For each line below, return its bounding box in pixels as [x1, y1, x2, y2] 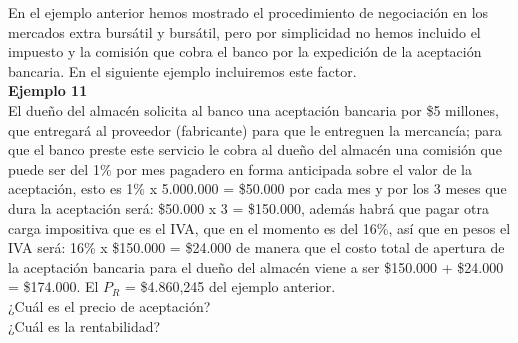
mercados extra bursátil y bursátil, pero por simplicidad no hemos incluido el [8, 21, 481, 42]
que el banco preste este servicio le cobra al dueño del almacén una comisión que [8, 139, 502, 160]
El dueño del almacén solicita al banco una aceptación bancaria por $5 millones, [8, 99, 499, 120]
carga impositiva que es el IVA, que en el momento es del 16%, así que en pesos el [8, 217, 511, 238]
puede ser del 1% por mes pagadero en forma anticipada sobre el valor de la [8, 158, 472, 179]
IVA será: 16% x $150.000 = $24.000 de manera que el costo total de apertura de [8, 237, 505, 258]
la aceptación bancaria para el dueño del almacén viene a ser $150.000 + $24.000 [8, 256, 504, 277]
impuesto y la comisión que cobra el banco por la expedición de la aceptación [8, 41, 482, 62]
